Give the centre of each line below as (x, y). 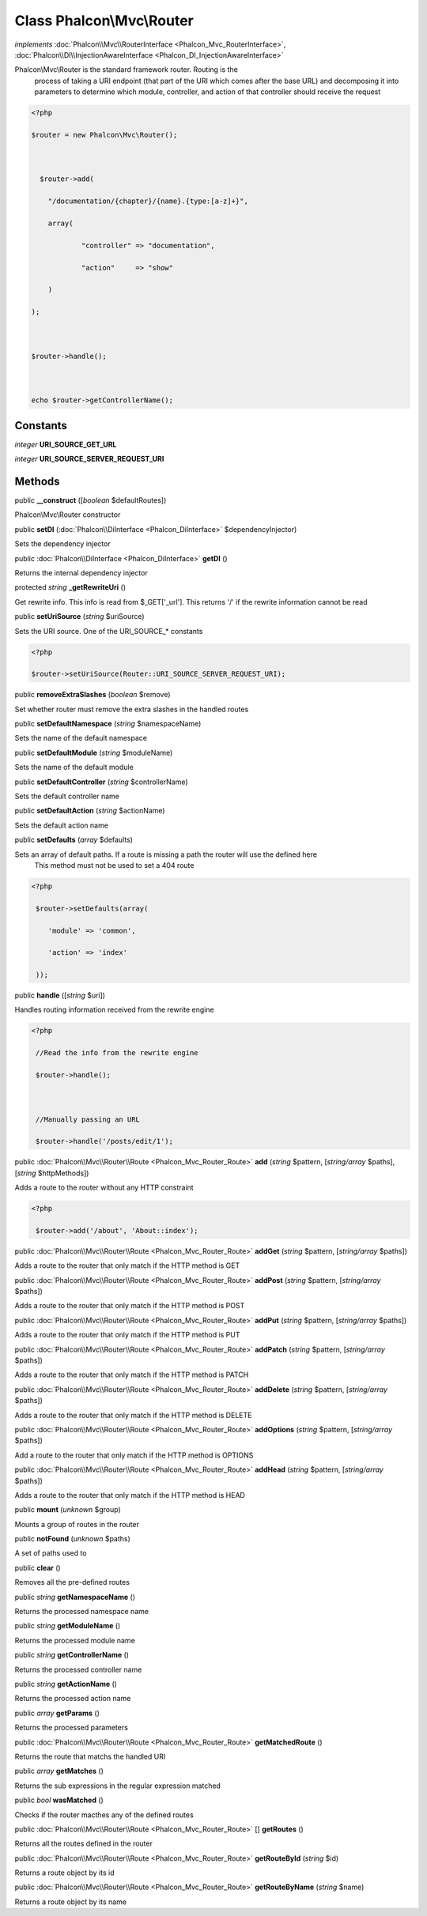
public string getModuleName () (68, 1626)
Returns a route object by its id (64, 1873)
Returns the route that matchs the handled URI (90, 1756)
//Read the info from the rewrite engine (117, 1053)
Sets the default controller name (67, 796)
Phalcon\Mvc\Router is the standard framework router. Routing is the (127, 70)
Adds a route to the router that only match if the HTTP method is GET (127, 1265)
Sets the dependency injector (62, 544)
